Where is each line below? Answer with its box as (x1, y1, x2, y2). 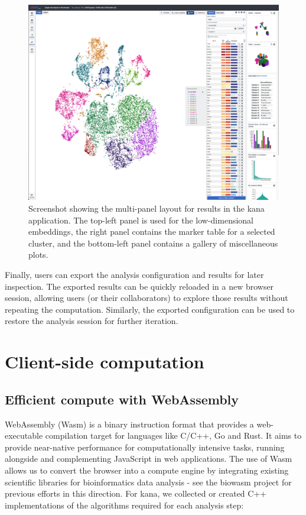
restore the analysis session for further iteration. (5, 315, 178, 327)
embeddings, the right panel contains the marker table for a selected (28, 225, 275, 238)
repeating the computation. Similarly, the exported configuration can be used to (5, 303, 295, 315)
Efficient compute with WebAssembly (5, 390, 239, 408)
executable (5, 429, 43, 442)
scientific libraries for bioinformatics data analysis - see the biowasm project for (5, 475, 292, 488)
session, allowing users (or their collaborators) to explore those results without (5, 291, 288, 304)
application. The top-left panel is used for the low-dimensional (28, 213, 254, 226)
